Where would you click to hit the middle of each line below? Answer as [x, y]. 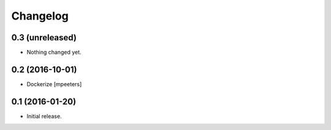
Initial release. [44, 116]
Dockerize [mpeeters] [54, 84]
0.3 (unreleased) [44, 38]
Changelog [40, 16]
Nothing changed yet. [54, 52]
